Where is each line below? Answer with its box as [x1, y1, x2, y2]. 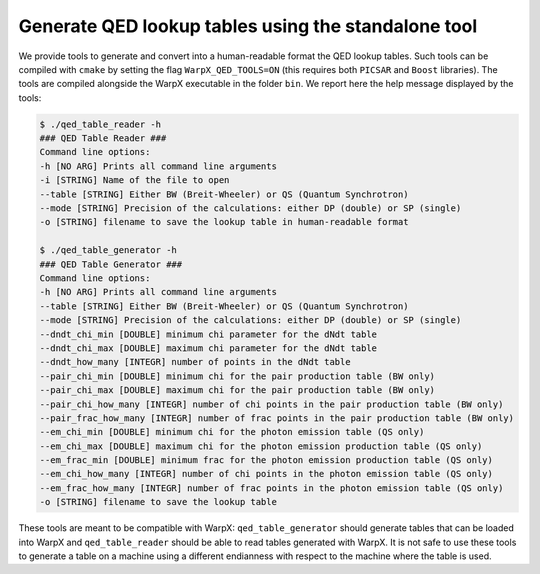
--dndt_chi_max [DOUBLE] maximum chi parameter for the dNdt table [39, 342, 378, 354]
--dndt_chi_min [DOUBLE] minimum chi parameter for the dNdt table [39, 328, 378, 340]
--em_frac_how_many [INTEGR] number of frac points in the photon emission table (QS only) [39, 482, 504, 494]
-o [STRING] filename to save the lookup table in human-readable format [39, 216, 409, 228]
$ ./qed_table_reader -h [39, 118, 162, 130]
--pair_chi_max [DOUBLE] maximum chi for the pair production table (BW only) [39, 385, 435, 396]
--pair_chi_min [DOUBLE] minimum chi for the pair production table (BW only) [39, 370, 435, 382]
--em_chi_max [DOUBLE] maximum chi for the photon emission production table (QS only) [39, 440, 483, 452]
